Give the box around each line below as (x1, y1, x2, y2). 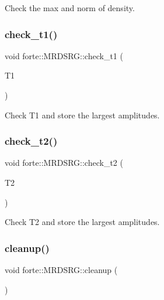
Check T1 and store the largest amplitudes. (5, 108, 160, 121)
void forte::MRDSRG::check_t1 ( (5, 49, 123, 62)
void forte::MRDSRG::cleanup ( (5, 264, 118, 275)
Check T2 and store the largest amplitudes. (5, 216, 160, 228)
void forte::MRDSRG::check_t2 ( (5, 156, 123, 169)
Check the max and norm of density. (5, 2, 135, 13)
